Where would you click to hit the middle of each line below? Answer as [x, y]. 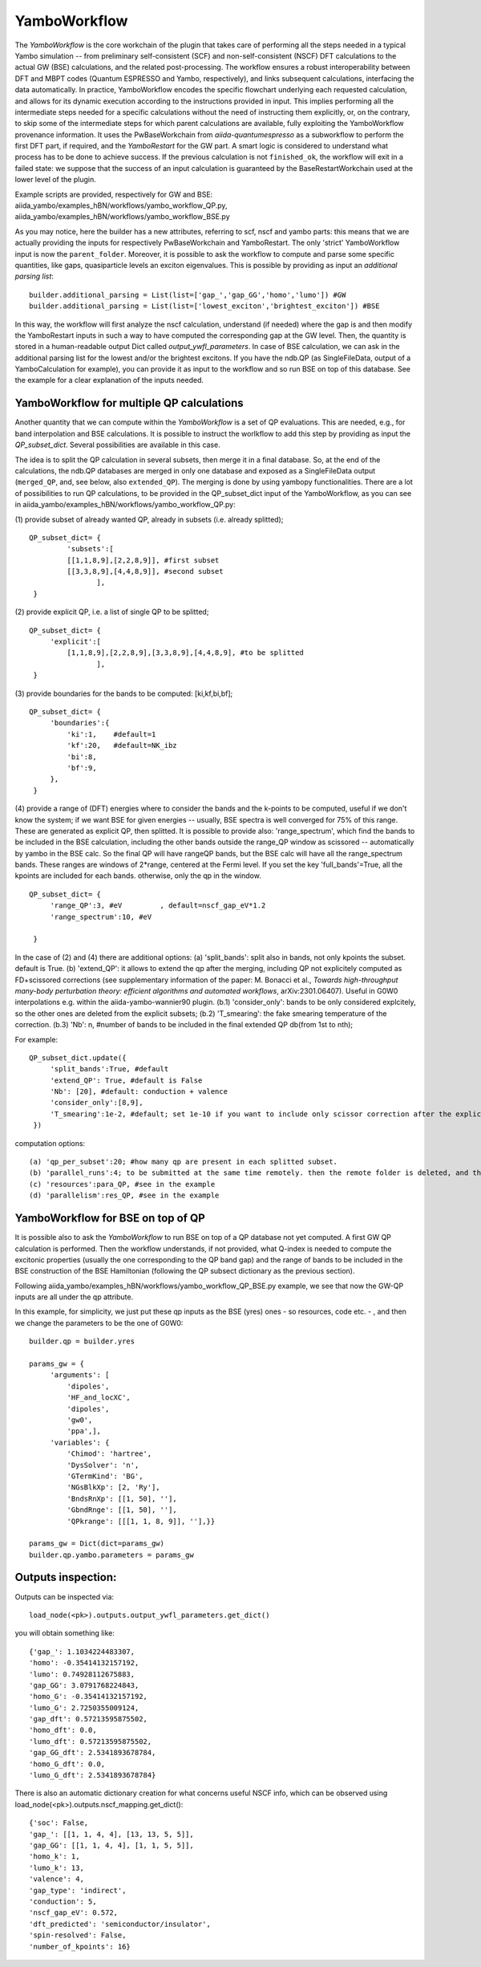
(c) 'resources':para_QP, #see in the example [122, 1184]
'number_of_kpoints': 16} [80, 1947]
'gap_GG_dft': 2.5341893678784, [93, 1753]
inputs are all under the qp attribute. [74, 1297]
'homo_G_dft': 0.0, [67, 1764]
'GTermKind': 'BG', [105, 1476]
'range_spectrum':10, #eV [101, 916]
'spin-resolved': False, [78, 1935]
